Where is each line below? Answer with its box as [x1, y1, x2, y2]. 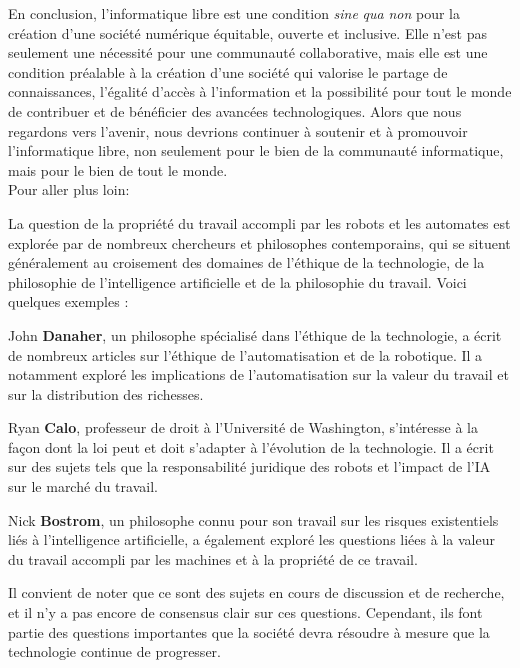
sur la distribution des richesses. [8, 383, 204, 404]
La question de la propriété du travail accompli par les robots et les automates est [8, 212, 511, 233]
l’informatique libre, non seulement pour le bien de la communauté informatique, [8, 140, 504, 161]
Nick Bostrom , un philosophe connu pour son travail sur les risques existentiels [8, 509, 499, 530]
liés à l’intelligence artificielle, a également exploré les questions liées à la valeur [8, 529, 495, 550]
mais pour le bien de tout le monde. [8, 159, 228, 180]
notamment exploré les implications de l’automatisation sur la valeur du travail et [8, 364, 509, 385]
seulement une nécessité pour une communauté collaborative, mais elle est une [8, 42, 488, 63]
